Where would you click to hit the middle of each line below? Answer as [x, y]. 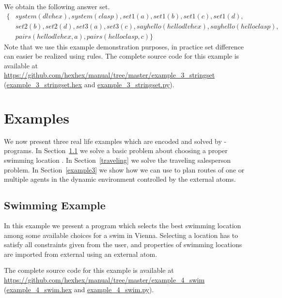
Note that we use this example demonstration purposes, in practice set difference [124, 46]
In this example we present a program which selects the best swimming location [123, 225]
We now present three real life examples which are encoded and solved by [113, 141]
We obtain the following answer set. [57, 6]
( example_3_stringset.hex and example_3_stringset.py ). [89, 85]
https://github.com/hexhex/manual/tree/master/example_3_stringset [110, 75]
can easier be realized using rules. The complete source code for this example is [122, 56]
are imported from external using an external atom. [81, 254]
